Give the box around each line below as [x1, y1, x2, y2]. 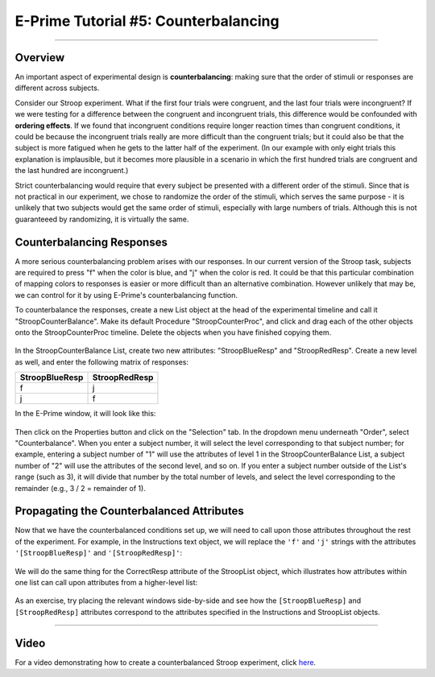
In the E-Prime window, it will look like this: [14, 409, 156, 419]
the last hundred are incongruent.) [14, 166, 129, 175]
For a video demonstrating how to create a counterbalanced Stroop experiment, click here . [14, 657, 317, 667]
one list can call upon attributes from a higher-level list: [14, 577, 198, 587]
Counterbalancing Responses [14, 235, 168, 249]
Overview [14, 51, 65, 64]
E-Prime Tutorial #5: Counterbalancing [14, 12, 280, 30]
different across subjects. [14, 83, 100, 93]
